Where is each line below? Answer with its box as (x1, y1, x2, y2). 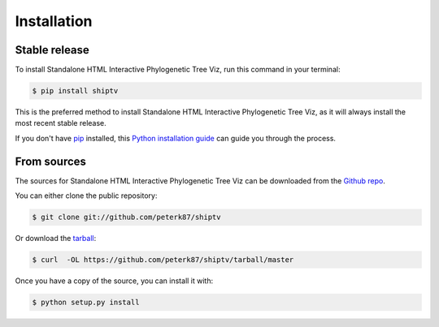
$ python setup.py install (32, 298, 140, 308)
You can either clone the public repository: (15, 191, 158, 200)
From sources (15, 154, 87, 168)
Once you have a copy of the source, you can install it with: (15, 276, 214, 286)
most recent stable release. (15, 118, 107, 128)
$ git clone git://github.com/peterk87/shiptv (32, 213, 221, 222)
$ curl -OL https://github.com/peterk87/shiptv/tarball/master (32, 256, 294, 265)
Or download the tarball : (15, 234, 97, 243)
